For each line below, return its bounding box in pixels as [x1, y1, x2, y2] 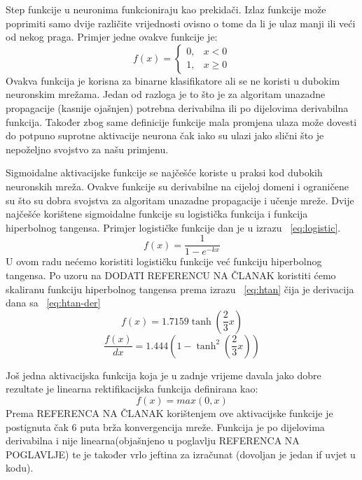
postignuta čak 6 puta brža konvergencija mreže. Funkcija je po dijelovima [6, 419, 325, 434]
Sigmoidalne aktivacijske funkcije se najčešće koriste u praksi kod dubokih [6, 165, 323, 180]
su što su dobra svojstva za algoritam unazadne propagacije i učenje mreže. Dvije [6, 192, 354, 207]
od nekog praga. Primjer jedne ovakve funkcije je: [6, 29, 218, 44]
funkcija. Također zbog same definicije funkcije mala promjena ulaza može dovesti [6, 114, 357, 129]
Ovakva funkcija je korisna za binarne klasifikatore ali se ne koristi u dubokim [6, 73, 340, 87]
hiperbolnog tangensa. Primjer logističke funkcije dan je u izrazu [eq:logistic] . [6, 220, 341, 234]
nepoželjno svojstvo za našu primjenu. [6, 141, 169, 156]
